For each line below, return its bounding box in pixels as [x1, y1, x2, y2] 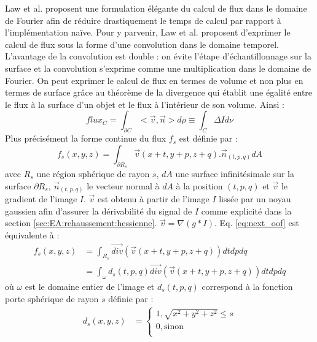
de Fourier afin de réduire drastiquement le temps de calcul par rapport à [5, 13, 281, 26]
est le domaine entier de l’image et [25, 279, 155, 292]
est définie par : [179, 132, 238, 145]
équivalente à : [5, 228, 60, 241]
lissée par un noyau [219, 192, 291, 205]
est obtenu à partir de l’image [97, 192, 209, 205]
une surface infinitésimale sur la [175, 167, 295, 180]
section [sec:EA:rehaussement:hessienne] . [5, 216, 157, 229]
